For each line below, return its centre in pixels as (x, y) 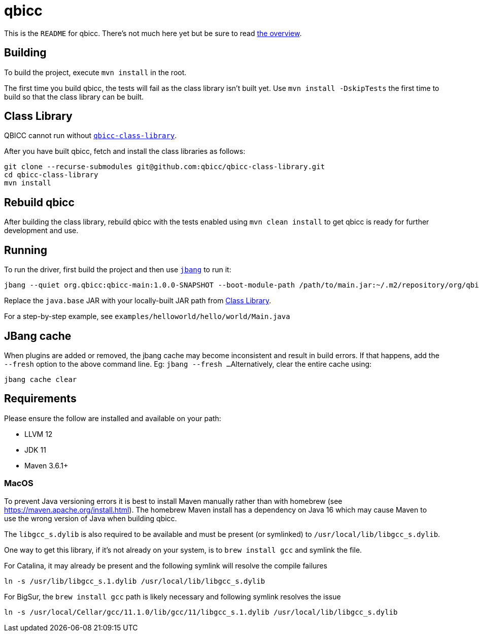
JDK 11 (35, 450)
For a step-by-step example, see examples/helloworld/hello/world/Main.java (147, 316)
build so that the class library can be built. (74, 97)
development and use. (41, 231)
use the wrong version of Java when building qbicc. (91, 518)
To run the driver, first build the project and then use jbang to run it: (118, 270)
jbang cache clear (41, 379)
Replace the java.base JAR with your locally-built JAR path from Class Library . (138, 301)
